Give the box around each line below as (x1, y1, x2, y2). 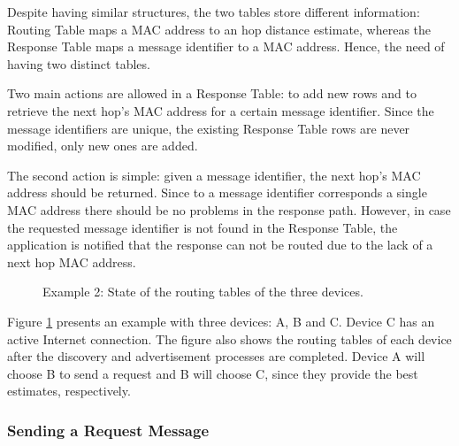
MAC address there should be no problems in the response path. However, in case (7, 200, 451, 219)
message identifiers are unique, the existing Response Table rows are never (7, 119, 410, 137)
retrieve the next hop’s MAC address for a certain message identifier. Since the (7, 101, 434, 119)
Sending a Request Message (7, 419, 210, 441)
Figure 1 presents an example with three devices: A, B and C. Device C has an (7, 311, 435, 330)
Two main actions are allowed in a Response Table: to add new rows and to (7, 84, 417, 103)
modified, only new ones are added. (7, 136, 198, 155)
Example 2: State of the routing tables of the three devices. (42, 282, 363, 301)
